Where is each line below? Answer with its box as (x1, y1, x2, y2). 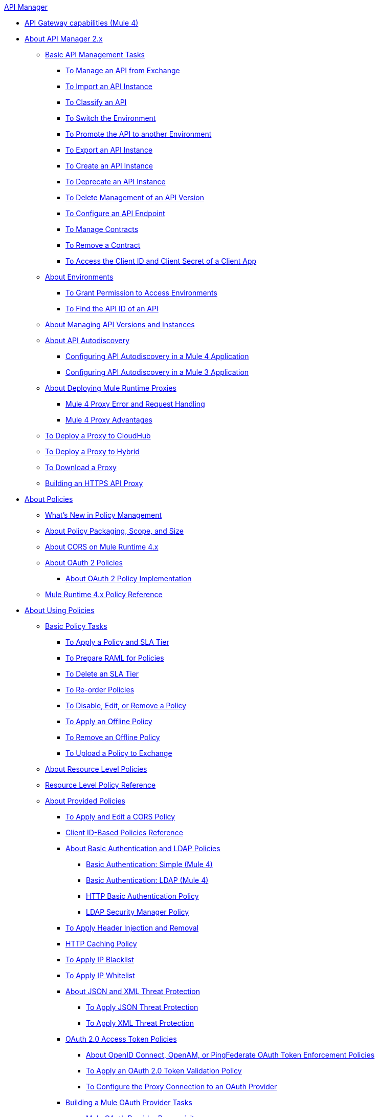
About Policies (25, 495, 73, 503)
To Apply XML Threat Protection (86, 1019, 194, 1027)
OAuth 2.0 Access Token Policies (65, 1035, 177, 1043)
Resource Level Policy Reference (45, 781, 156, 789)
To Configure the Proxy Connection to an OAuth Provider (86, 1082, 277, 1091)
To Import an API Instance (65, 82, 153, 91)
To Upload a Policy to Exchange (65, 749, 172, 757)
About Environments (45, 272, 114, 281)
